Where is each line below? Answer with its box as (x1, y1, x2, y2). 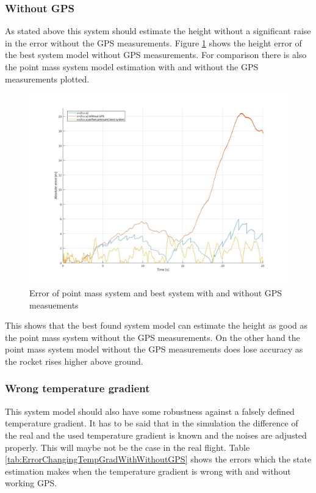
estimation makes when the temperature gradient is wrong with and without (5, 464, 291, 477)
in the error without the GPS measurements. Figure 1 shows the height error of (5, 36, 302, 49)
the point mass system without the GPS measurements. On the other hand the (5, 330, 300, 343)
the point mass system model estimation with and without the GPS (5, 60, 259, 73)
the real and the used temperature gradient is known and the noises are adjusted (5, 428, 307, 441)
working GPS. (5, 477, 57, 489)
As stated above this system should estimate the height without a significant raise (5, 24, 311, 37)
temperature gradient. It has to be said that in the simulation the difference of (5, 417, 298, 429)
